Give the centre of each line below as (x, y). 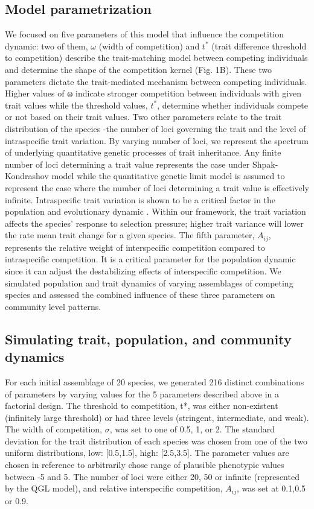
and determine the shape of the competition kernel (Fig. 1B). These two (138, 69)
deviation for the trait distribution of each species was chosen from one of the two (156, 441)
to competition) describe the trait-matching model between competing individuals (156, 58)
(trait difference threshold (259, 46)
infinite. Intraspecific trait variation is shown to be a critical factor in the (140, 199)
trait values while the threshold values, (76, 105)
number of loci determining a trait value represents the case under (127, 164)
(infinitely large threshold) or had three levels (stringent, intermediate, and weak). (157, 417)
